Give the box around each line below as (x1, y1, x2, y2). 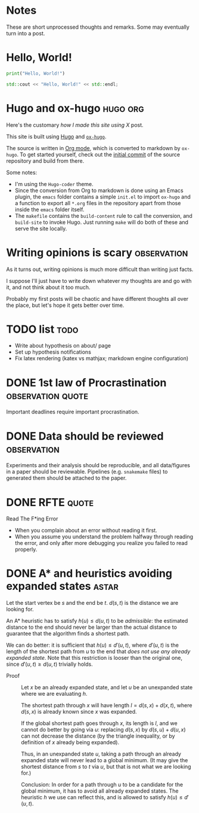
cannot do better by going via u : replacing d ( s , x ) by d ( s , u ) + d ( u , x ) (21, 726, 186, 733)
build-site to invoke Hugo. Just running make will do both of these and (14, 218, 189, 226)
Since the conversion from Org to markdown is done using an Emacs (14, 187, 184, 194)
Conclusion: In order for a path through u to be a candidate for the (21, 781, 184, 788)
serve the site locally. (14, 225, 67, 232)
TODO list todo (6, 322, 79, 336)
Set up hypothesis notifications (14, 348, 91, 356)
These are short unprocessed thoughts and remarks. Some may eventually (6, 23, 189, 31)
